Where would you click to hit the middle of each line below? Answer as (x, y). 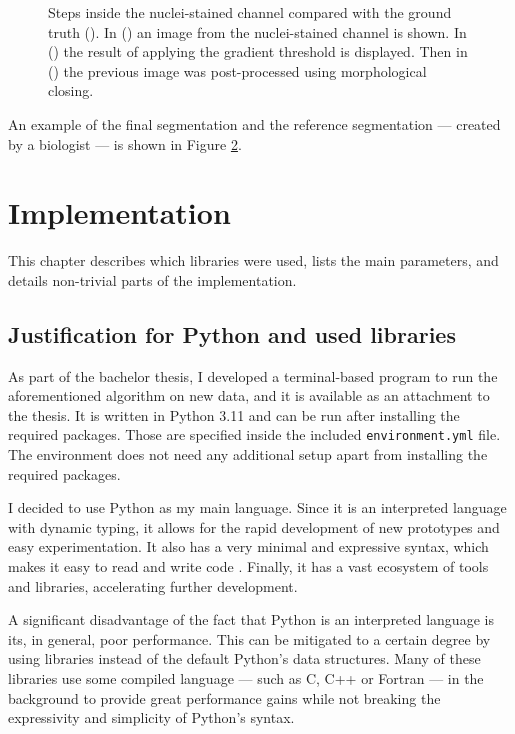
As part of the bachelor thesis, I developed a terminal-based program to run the (253, 375)
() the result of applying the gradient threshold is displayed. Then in (258, 51)
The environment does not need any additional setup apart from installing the (248, 454)
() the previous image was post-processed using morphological (237, 70)
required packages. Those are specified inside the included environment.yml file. (254, 434)
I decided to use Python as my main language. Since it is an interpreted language (257, 507)
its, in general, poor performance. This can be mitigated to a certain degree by (249, 638)
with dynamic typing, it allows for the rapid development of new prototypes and (254, 526)
